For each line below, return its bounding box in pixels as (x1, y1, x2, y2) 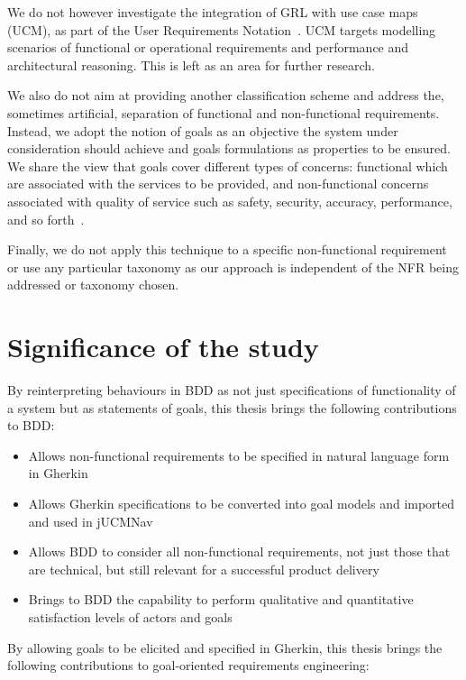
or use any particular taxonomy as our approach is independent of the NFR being (7, 257, 459, 276)
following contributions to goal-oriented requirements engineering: (7, 656, 370, 675)
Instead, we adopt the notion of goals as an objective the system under (7, 121, 398, 140)
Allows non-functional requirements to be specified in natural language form (28, 446, 450, 464)
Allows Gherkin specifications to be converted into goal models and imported (28, 494, 455, 512)
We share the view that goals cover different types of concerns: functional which (7, 156, 448, 175)
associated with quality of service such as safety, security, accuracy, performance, (7, 191, 452, 210)
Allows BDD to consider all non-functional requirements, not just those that (28, 542, 451, 561)
